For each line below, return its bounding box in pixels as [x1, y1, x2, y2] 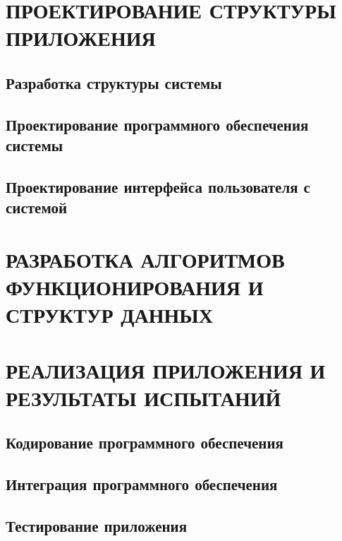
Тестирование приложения [6, 514, 188, 536]
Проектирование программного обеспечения [6, 113, 309, 135]
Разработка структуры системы [6, 71, 222, 93]
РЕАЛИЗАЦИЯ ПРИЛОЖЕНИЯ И [6, 355, 326, 384]
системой [6, 196, 68, 218]
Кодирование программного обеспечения [6, 432, 283, 453]
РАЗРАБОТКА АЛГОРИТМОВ [6, 244, 285, 273]
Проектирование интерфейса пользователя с [6, 175, 310, 197]
